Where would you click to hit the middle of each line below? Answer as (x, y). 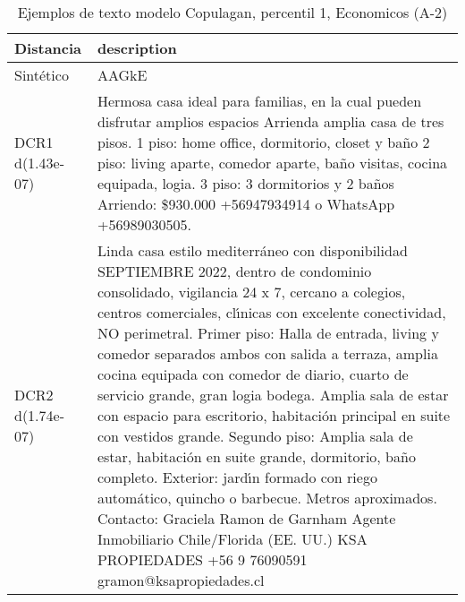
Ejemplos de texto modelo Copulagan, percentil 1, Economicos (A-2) (232, 12)
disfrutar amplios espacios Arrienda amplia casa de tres (271, 121)
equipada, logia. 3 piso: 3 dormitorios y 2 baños (245, 183)
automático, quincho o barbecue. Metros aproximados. (267, 498)
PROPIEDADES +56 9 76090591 (202, 559)
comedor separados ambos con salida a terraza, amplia (267, 353)
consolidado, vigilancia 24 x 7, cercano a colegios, (251, 292)
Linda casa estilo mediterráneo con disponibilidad (252, 250)
